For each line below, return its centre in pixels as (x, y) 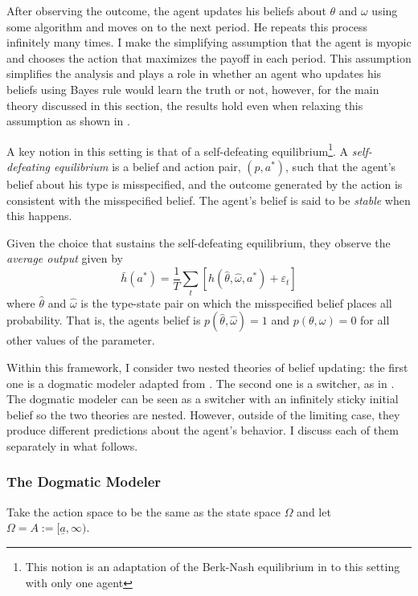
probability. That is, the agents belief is (104, 320)
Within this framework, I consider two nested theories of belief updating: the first (207, 367)
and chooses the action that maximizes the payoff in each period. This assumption (209, 57)
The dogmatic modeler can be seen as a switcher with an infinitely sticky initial (203, 399)
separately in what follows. (72, 445)
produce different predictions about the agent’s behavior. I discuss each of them (203, 430)
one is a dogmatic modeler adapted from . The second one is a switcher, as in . (201, 383)
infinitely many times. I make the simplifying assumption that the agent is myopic (209, 42)
